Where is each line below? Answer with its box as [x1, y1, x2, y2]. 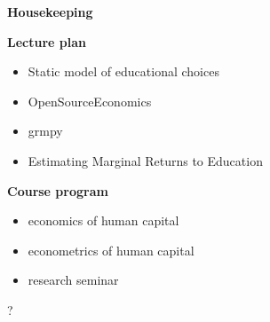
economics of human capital [28, 211, 179, 230]
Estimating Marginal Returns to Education [28, 151, 263, 169]
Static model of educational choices [28, 62, 219, 81]
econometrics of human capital [28, 240, 195, 259]
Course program [7, 181, 108, 200]
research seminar [28, 271, 119, 289]
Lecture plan [7, 32, 86, 51]
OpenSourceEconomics [28, 91, 152, 110]
